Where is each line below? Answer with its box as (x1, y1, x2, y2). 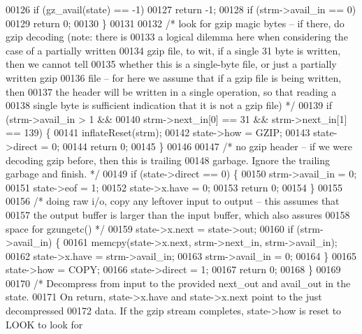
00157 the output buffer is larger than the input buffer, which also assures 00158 (6, 207, 350, 222)
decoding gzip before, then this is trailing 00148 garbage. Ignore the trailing (6, 152, 330, 167)
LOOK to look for (6, 317, 83, 331)
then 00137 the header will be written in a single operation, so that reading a (6, 84, 337, 99)
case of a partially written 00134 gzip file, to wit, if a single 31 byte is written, (6, 43, 341, 57)
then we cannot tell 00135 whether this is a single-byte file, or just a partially (6, 57, 337, 71)
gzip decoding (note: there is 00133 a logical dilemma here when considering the (6, 29, 348, 44)
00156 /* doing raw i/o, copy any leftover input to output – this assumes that (6, 194, 340, 208)
